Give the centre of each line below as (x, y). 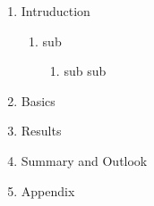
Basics (38, 100)
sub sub (85, 71)
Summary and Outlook (84, 160)
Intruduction (56, 11)
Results (41, 131)
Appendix (48, 190)
